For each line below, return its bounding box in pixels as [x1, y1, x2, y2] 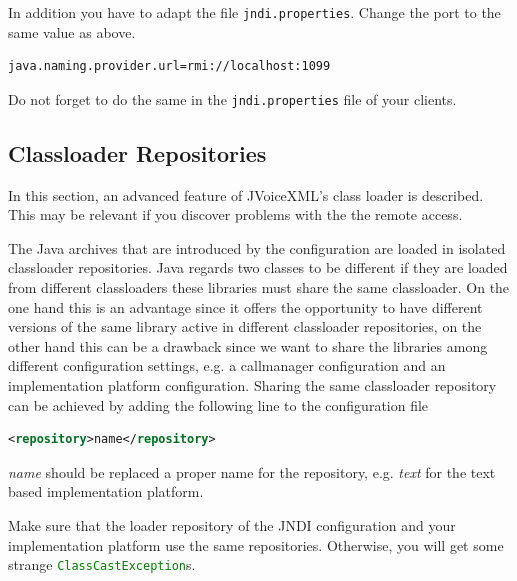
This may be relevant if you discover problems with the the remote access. [8, 204, 463, 225]
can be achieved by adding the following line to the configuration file [8, 394, 429, 415]
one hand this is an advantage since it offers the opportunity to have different [8, 296, 483, 317]
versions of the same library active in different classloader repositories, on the [8, 316, 482, 337]
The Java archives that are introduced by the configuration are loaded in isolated [8, 237, 506, 258]
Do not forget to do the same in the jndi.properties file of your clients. [8, 88, 457, 109]
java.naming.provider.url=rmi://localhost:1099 [8, 59, 331, 74]
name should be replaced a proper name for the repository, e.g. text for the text [8, 461, 496, 482]
